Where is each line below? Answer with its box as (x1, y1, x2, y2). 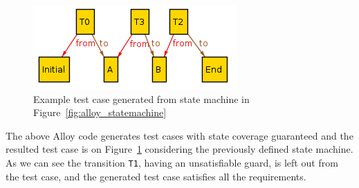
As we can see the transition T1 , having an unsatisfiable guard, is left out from (6, 155, 338, 169)
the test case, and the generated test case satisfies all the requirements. (6, 169, 306, 183)
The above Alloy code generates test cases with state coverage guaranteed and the (6, 128, 353, 142)
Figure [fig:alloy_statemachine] (33, 105, 167, 120)
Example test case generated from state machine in (33, 91, 250, 106)
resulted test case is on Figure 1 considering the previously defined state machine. (6, 142, 353, 156)
